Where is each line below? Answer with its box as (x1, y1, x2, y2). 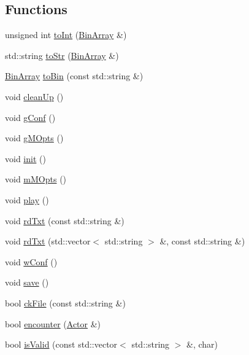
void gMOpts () (5, 131, 64, 144)
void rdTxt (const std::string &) (5, 214, 124, 227)
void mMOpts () (5, 173, 67, 185)
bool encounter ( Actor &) (5, 317, 101, 330)
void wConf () (5, 255, 58, 268)
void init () (5, 152, 46, 165)
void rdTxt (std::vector (5, 235, 91, 248)
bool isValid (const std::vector (5, 338, 118, 351)
